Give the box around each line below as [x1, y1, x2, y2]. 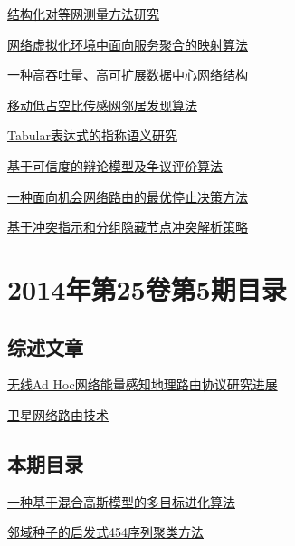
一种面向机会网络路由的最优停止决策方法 [7, 187, 248, 206]
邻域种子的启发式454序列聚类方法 [7, 522, 204, 541]
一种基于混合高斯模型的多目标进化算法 [7, 492, 235, 511]
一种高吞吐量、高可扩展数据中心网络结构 [7, 65, 248, 84]
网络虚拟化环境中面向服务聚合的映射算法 [7, 34, 248, 53]
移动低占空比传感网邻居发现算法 [7, 95, 197, 114]
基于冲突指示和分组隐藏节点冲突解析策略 [7, 217, 248, 236]
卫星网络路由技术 [7, 405, 109, 424]
